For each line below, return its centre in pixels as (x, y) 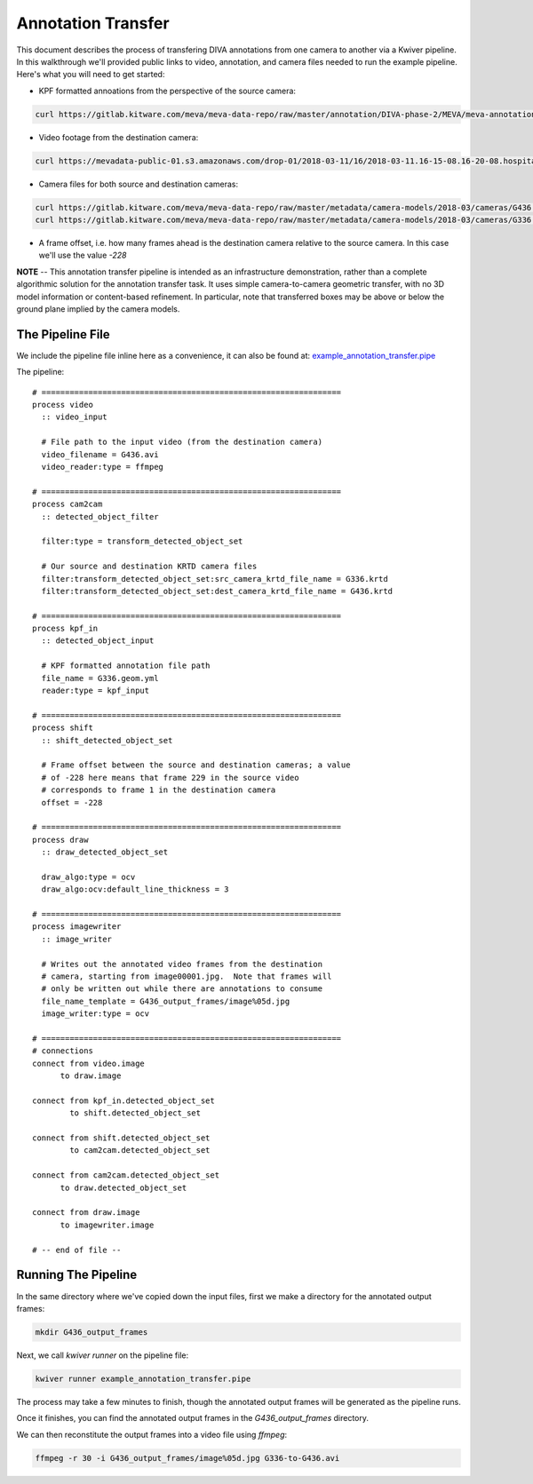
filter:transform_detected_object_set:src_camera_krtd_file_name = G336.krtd (215, 579)
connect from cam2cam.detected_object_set (126, 1175)
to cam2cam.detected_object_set (140, 1151)
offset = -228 (72, 802)
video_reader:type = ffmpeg (103, 467)
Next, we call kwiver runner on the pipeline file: (103, 1355)
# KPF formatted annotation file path (126, 666)
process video (63, 405)
